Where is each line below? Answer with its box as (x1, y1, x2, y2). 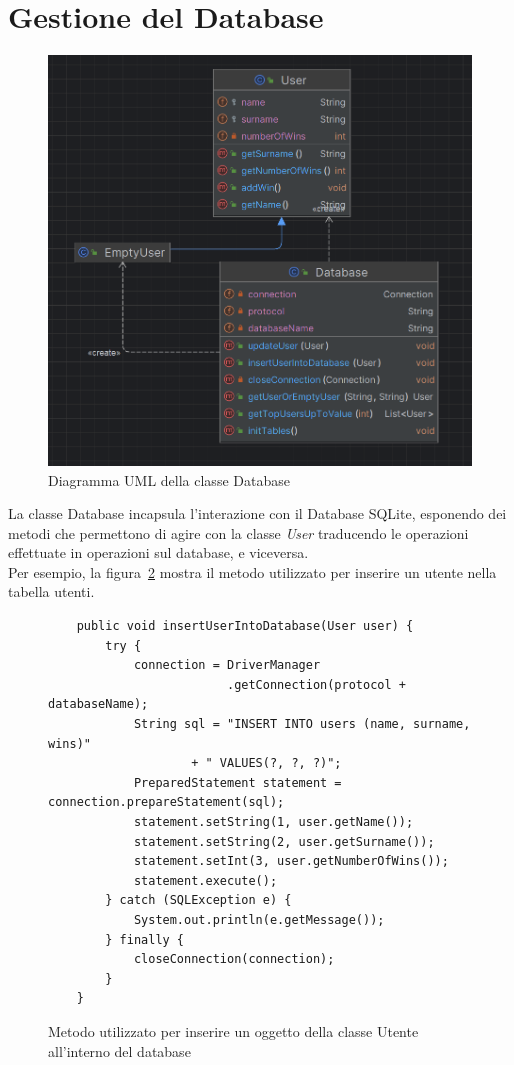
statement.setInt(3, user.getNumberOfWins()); (133, 854, 449, 869)
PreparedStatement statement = (133, 775, 342, 790)
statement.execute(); (133, 873, 278, 888)
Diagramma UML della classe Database (48, 469, 290, 490)
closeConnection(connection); (133, 952, 335, 967)
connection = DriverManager (133, 658, 321, 673)
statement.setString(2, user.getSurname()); (133, 834, 435, 849)
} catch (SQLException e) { (105, 893, 292, 908)
